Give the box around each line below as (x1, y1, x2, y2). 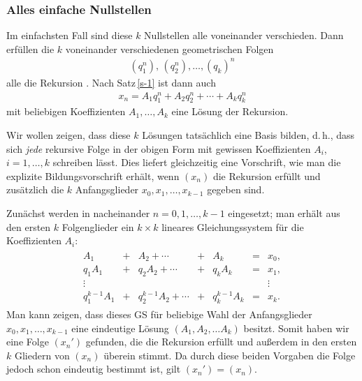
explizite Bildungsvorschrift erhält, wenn (6, 168, 180, 183)
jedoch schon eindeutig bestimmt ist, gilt (6, 361, 181, 376)
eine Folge (6, 334, 49, 349)
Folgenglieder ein (61, 219, 134, 234)
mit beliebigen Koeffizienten (6, 104, 126, 119)
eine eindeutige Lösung (71, 320, 169, 335)
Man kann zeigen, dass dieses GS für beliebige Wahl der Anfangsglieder (6, 307, 312, 322)
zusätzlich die (6, 182, 64, 197)
